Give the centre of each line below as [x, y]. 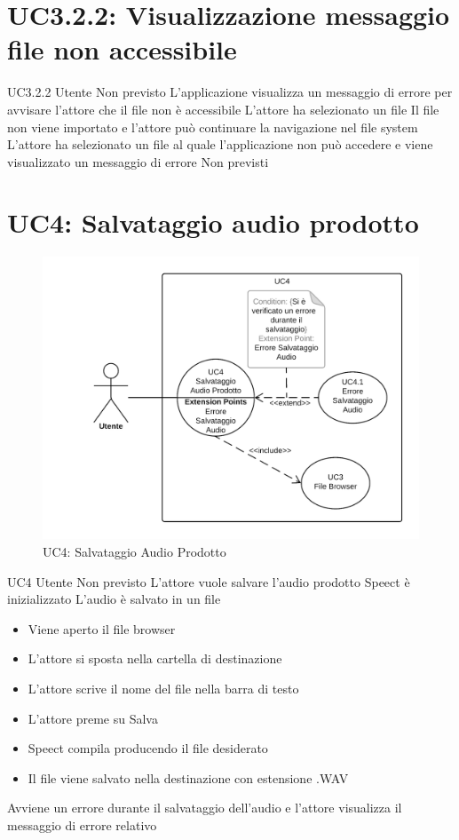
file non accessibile [122, 49]
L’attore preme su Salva [93, 718]
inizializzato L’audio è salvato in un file [114, 599]
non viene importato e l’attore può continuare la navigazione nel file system [213, 127]
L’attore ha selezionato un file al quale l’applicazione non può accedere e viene [220, 144]
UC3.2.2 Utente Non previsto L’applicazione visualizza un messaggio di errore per [230, 92]
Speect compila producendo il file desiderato [148, 748]
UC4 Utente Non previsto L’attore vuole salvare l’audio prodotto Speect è [209, 581]
